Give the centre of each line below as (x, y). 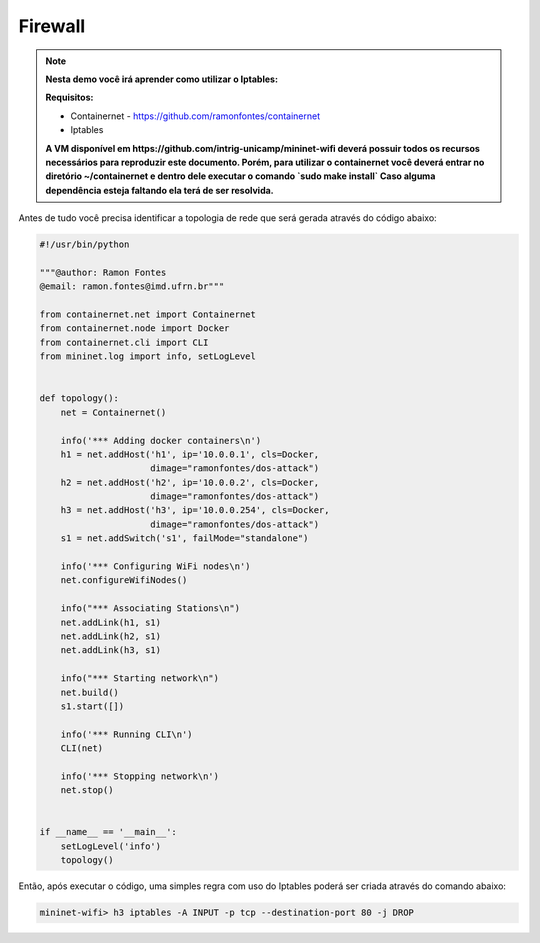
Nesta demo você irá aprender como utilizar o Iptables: (162, 79)
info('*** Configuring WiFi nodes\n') (155, 566)
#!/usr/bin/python (84, 244)
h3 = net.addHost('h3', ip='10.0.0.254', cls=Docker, (195, 510)
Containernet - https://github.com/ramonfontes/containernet (195, 116)
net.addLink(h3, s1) (111, 650)
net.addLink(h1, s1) (111, 622)
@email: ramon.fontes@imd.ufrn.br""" (132, 286)
